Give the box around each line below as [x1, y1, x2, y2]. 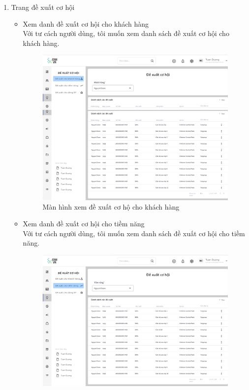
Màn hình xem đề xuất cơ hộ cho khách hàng [42, 202, 180, 212]
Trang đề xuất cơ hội [11, 2, 75, 12]
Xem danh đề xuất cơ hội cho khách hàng [23, 18, 149, 29]
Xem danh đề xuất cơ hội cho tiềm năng [23, 218, 145, 228]
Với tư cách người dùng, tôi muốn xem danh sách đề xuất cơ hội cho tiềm [23, 228, 245, 238]
